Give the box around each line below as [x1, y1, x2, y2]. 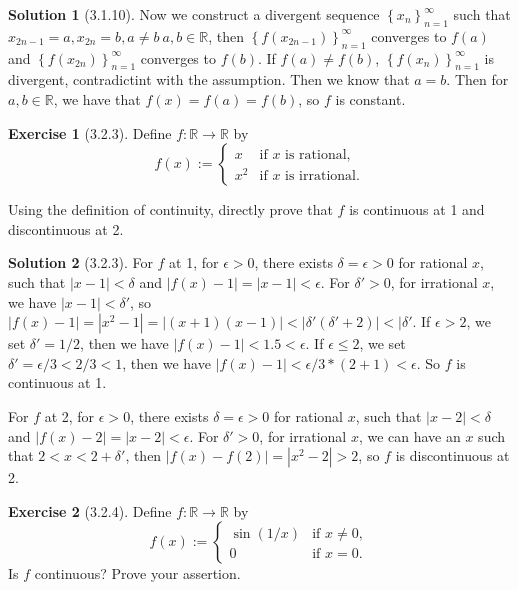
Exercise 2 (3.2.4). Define [8, 500, 172, 521]
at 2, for [44, 405, 95, 426]
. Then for [446, 69, 509, 90]
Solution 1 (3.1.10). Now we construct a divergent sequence [8, 4, 380, 24]
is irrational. [285, 169, 360, 184]
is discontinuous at [395, 445, 510, 466]
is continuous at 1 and [349, 199, 485, 220]
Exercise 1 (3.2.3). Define [8, 122, 172, 143]
